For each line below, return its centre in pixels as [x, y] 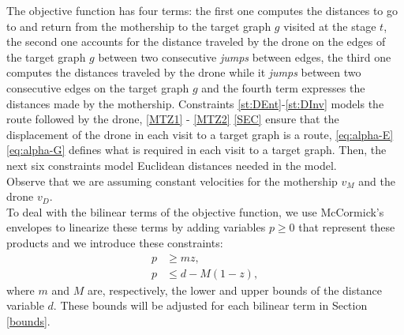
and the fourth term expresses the [283, 87]
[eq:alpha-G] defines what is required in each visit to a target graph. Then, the [196, 150]
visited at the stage [330, 26]
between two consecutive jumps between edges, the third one [245, 56]
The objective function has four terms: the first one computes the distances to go [202, 10]
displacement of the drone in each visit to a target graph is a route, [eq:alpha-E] [200, 134]
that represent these [347, 227]
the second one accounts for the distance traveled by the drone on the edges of [196, 41]
